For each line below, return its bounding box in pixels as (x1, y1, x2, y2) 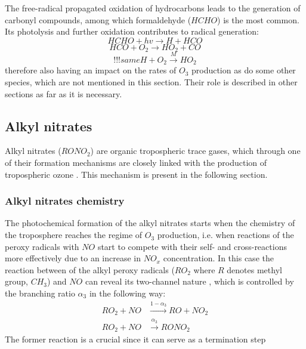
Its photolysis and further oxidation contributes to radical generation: (5, 25, 259, 38)
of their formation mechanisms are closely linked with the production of (5, 156, 267, 169)
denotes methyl (227, 263, 282, 276)
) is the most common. (217, 13, 299, 26)
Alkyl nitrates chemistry (5, 193, 125, 208)
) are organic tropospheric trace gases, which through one (90, 144, 301, 157)
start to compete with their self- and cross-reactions (97, 240, 287, 252)
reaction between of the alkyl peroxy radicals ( (5, 263, 175, 276)
